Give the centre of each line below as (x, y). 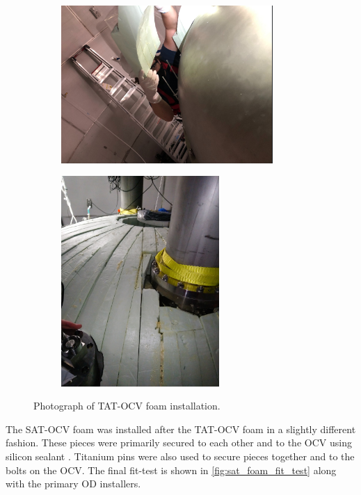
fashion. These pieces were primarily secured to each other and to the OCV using (179, 443)
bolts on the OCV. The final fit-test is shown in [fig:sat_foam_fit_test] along (171, 470)
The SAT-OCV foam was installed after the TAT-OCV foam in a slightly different (181, 429)
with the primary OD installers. (73, 484)
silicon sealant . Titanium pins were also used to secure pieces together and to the (180, 456)
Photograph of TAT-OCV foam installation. (127, 406)
